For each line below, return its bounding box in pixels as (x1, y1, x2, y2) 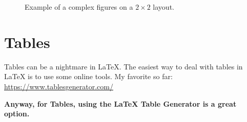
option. (4, 108, 30, 119)
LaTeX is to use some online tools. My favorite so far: (4, 71, 173, 82)
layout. (153, 2, 174, 12)
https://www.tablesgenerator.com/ (4, 81, 113, 91)
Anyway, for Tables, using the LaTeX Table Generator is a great (4, 98, 237, 109)
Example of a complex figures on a (25, 2, 133, 12)
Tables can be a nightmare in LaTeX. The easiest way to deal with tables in (4, 61, 243, 71)
